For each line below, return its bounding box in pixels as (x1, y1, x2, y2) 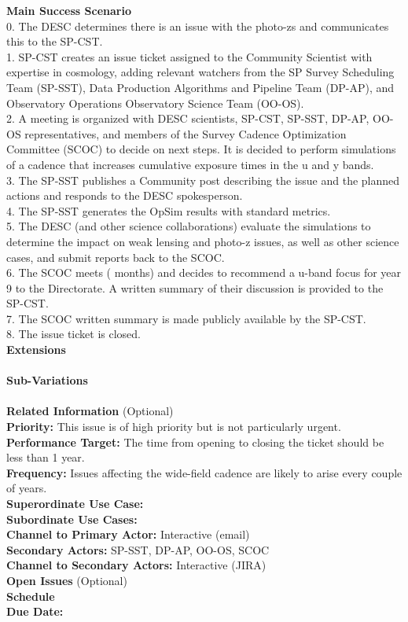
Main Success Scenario (6, 2, 131, 18)
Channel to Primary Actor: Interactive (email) (6, 526, 250, 543)
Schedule (6, 587, 55, 604)
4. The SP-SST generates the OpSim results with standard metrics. (6, 202, 331, 219)
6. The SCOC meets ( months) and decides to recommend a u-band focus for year (6, 264, 402, 281)
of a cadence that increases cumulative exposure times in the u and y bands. (6, 156, 374, 172)
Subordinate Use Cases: (6, 510, 138, 527)
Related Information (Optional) (6, 403, 174, 419)
